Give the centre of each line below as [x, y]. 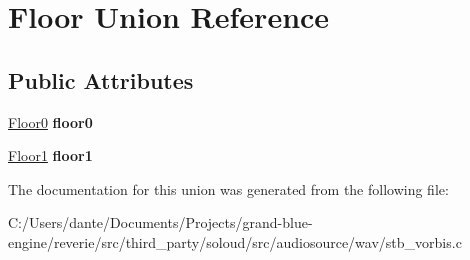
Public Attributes [101, 79]
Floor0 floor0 [50, 121]
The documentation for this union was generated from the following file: [228, 188]
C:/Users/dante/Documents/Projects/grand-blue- [160, 222]
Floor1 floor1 [50, 155]
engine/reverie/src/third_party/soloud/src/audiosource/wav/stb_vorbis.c [235, 241]
